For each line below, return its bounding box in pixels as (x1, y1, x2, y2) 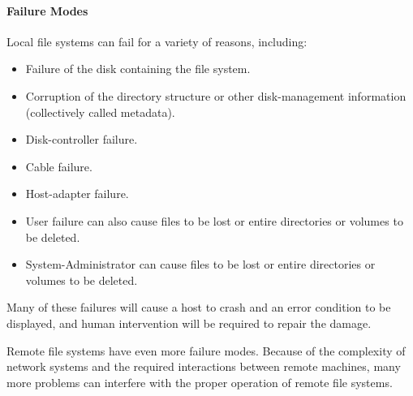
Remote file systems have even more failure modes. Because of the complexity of (6, 342, 406, 359)
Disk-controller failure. (25, 131, 138, 148)
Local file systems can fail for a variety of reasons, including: (6, 32, 308, 49)
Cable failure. (25, 157, 92, 174)
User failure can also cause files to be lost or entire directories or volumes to (25, 212, 403, 229)
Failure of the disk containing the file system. (25, 60, 251, 77)
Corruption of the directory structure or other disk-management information (25, 87, 407, 104)
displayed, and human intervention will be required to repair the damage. (6, 314, 372, 331)
